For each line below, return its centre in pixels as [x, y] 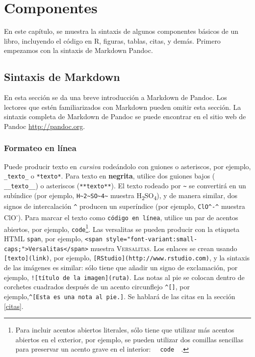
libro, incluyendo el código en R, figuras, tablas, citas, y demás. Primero [112, 40]
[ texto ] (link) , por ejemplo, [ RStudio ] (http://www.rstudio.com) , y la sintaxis [127, 258]
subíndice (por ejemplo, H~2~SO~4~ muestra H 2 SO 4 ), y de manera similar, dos [121, 196]
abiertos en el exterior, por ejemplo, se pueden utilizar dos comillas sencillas [129, 339]
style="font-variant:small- [152, 240]
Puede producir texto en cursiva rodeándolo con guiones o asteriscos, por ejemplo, [127, 166]
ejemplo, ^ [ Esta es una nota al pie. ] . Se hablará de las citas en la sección [120, 296]
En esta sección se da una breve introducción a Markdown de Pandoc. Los [115, 97]
